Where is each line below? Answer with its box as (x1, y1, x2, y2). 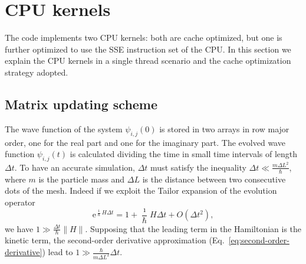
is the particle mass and (38, 172, 125, 185)
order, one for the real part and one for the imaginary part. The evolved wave (5, 136, 285, 148)
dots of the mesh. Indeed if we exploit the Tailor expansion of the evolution (5, 184, 277, 197)
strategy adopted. (5, 66, 68, 78)
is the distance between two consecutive (142, 172, 286, 185)
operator (5, 195, 35, 208)
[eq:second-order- (228, 234, 289, 246)
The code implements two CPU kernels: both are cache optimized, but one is (5, 31, 282, 44)
